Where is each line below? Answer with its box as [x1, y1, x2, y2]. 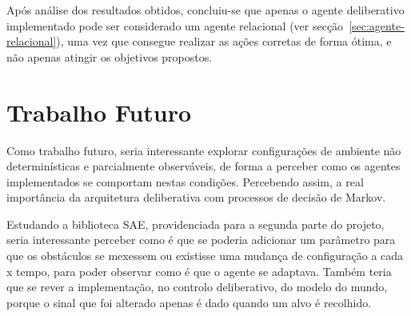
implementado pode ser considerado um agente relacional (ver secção [6, 17, 344, 34]
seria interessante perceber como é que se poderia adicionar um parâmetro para [6, 231, 396, 248]
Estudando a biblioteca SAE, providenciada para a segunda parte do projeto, [6, 215, 385, 232]
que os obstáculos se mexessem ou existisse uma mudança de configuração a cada [6, 247, 404, 264]
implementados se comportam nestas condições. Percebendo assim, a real [6, 173, 364, 190]
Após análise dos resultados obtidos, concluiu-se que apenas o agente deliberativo [6, 2, 405, 18]
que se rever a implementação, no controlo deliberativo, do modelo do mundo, [6, 278, 388, 295]
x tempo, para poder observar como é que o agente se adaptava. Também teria [6, 262, 392, 279]
